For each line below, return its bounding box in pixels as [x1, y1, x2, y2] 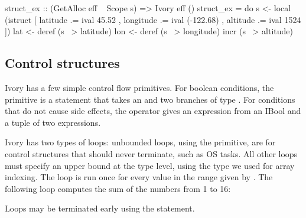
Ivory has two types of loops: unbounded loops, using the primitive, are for [5, 136, 276, 148]
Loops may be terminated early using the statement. [5, 202, 195, 214]
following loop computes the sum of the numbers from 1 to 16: [5, 182, 231, 194]
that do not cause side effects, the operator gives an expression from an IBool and [5, 105, 301, 117]
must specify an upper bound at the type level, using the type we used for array [5, 159, 295, 171]
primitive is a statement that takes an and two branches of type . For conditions [5, 93, 295, 105]
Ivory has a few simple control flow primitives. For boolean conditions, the [5, 81, 274, 93]
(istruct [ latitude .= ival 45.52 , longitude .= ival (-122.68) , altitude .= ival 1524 [5, 13, 301, 25]
